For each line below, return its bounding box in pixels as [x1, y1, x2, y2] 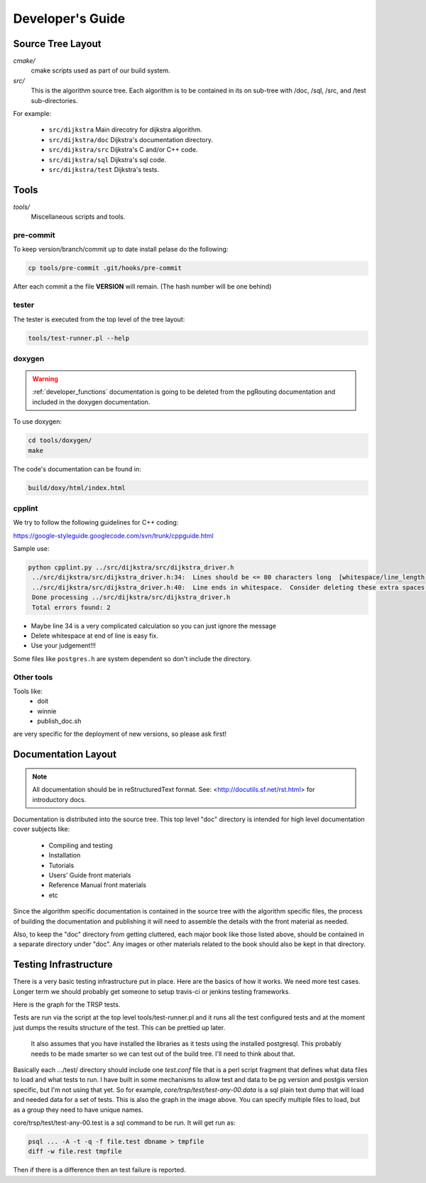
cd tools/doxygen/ [28, 437, 92, 444]
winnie [37, 707, 57, 715]
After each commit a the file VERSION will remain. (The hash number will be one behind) [13, 282, 272, 291]
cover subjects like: [13, 825, 70, 833]
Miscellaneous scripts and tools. [31, 213, 126, 221]
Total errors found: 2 [32, 603, 111, 611]
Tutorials [48, 861, 75, 869]
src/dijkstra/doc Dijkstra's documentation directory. [48, 135, 213, 144]
